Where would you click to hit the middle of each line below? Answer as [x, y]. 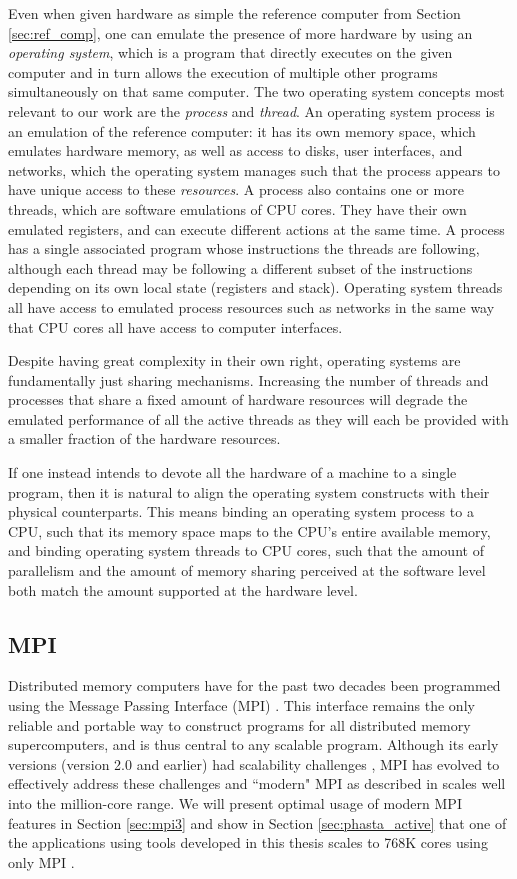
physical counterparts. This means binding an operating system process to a [241, 511]
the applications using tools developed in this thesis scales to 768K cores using [248, 842]
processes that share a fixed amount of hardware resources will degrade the [238, 399]
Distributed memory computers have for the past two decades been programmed [254, 685]
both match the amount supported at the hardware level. [183, 589]
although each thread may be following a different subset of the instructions [240, 267]
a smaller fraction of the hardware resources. [144, 438]
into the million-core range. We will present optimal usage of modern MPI [235, 802]
